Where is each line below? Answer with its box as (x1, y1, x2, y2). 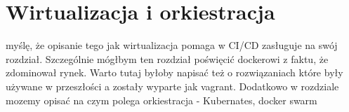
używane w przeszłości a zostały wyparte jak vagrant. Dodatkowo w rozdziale (6, 78, 339, 93)
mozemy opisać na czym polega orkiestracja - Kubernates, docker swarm (6, 92, 317, 107)
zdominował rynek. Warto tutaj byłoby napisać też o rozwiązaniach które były (6, 65, 343, 80)
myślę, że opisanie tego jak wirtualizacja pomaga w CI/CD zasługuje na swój (6, 38, 338, 52)
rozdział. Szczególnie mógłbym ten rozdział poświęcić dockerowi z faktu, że (6, 51, 329, 66)
